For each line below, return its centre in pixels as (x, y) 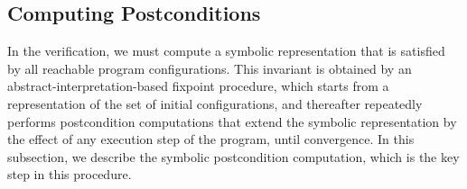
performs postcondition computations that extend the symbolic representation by (232, 121)
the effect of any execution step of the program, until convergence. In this (211, 139)
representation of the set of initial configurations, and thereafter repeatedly (215, 103)
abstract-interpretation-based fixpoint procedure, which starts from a (198, 86)
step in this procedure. (70, 174)
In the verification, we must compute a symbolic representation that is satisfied (226, 51)
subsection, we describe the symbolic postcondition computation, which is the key (233, 156)
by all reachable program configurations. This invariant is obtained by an (210, 68)
